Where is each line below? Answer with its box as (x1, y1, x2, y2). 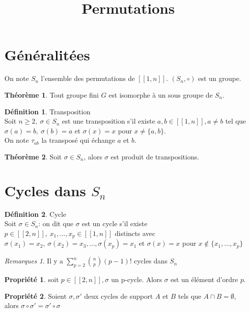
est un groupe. (198, 73, 241, 83)
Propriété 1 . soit (4, 274, 59, 285)
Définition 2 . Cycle (4, 208, 66, 219)
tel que (225, 116, 246, 126)
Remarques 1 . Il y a (4, 256, 63, 266)
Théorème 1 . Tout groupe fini (4, 89, 99, 100)
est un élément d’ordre (170, 274, 238, 285)
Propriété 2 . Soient (4, 290, 67, 301)
